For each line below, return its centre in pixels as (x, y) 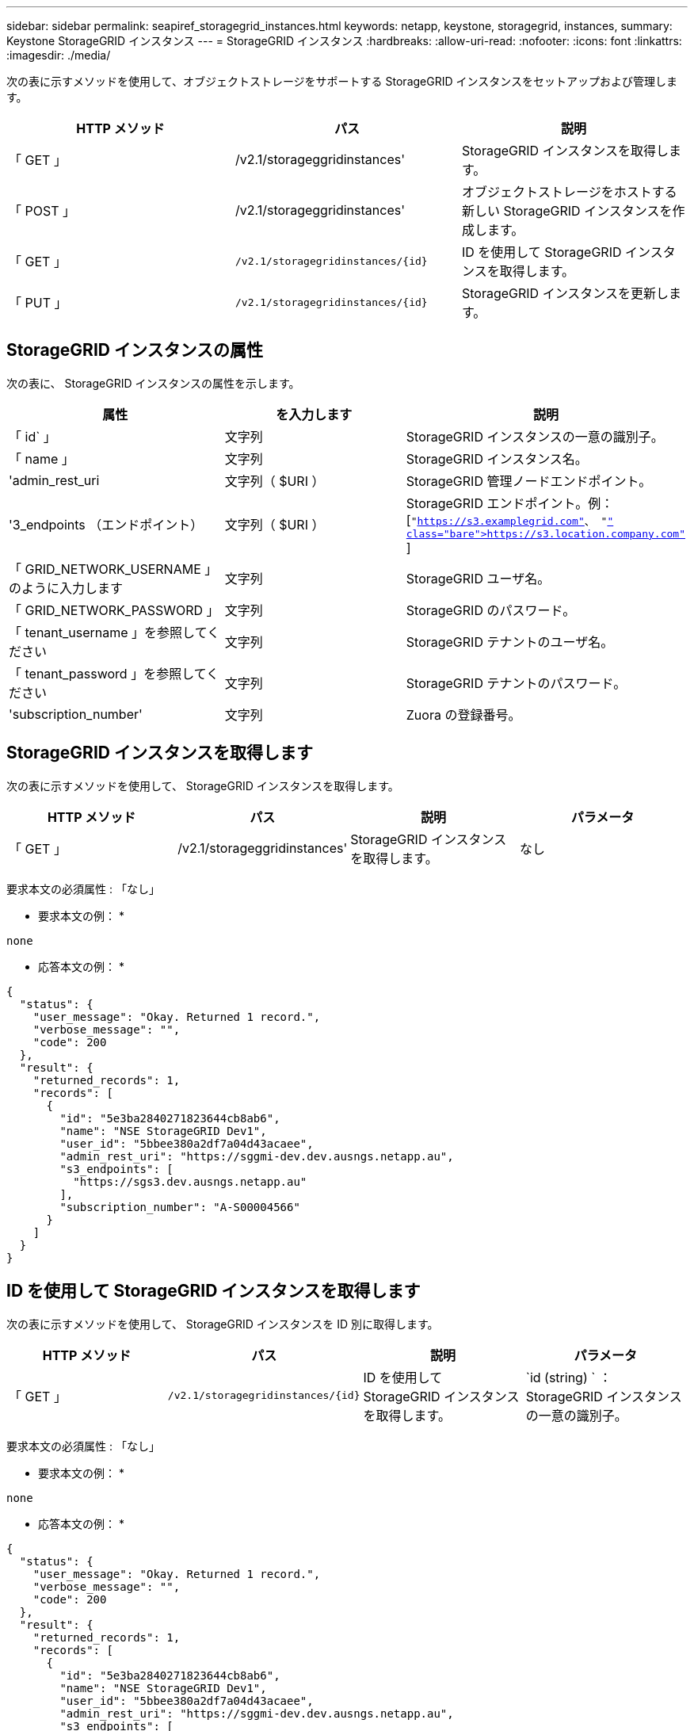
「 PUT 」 (38, 303)
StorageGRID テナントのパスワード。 (516, 683)
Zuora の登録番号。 (463, 715)
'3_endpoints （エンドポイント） (106, 525)
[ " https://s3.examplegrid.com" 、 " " (510, 520)
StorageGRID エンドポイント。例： (510, 503)
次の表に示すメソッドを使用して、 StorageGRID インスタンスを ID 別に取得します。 (223, 1324)
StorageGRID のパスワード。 (491, 610)
